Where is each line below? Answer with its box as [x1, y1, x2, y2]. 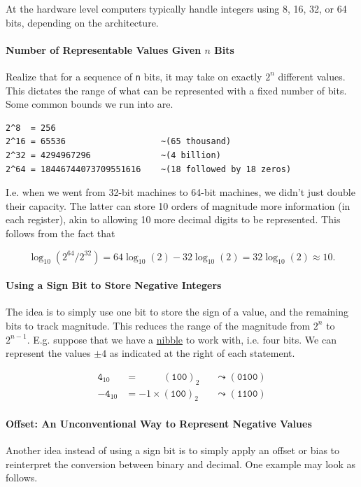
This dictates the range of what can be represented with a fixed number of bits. [6, 83, 347, 97]
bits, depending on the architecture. [6, 15, 159, 29]
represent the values [6, 346, 91, 360]
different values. [278, 69, 346, 83]
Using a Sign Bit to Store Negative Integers [6, 278, 222, 292]
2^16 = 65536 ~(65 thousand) [6, 136, 232, 147]
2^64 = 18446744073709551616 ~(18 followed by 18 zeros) [6, 164, 292, 174]
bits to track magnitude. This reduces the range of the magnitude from [6, 318, 311, 332]
